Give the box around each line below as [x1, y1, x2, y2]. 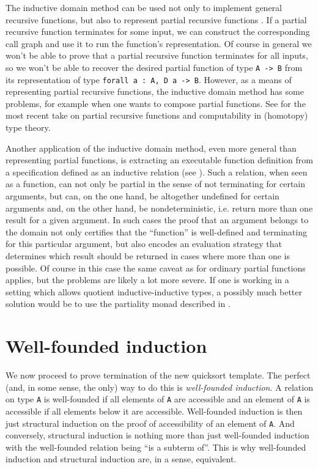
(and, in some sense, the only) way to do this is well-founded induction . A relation [6, 380, 313, 393]
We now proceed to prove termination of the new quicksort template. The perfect [6, 369, 311, 382]
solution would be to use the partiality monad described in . [6, 297, 231, 310]
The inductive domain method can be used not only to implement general [6, 1, 283, 13]
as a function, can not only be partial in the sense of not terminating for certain [6, 177, 306, 190]
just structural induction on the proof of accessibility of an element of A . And [6, 416, 295, 429]
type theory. [6, 121, 51, 134]
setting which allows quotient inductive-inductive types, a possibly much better [6, 285, 302, 298]
